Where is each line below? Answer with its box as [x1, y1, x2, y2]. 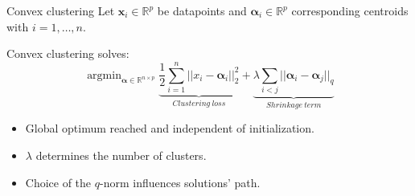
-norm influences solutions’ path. [99, 174, 261, 190]
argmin [87, 69, 121, 81]
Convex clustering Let [6, 2, 115, 18]
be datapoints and [157, 2, 247, 18]
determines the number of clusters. [35, 146, 207, 163]
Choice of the [25, 174, 92, 190]
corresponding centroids [291, 2, 409, 18]
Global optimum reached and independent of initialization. [25, 120, 314, 137]
